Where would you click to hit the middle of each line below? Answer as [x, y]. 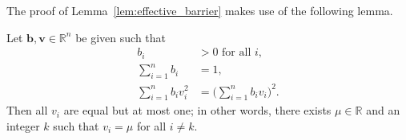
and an [383, 110]
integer [23, 125]
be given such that [121, 37]
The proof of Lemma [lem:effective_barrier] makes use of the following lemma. [200, 10]
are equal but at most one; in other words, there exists [197, 110]
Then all [27, 110]
